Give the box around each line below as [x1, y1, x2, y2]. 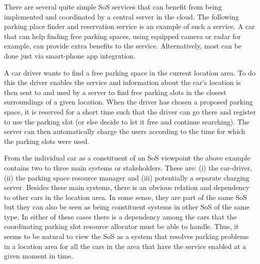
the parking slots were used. [4, 135, 89, 146]
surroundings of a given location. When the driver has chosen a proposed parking [4, 96, 253, 107]
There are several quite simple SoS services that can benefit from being [4, 1, 222, 11]
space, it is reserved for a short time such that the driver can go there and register [4, 106, 256, 116]
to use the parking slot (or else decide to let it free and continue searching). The [4, 116, 249, 126]
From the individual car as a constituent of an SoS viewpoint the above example [4, 152, 250, 163]
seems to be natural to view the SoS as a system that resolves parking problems [4, 231, 249, 241]
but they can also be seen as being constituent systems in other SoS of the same [4, 201, 249, 212]
